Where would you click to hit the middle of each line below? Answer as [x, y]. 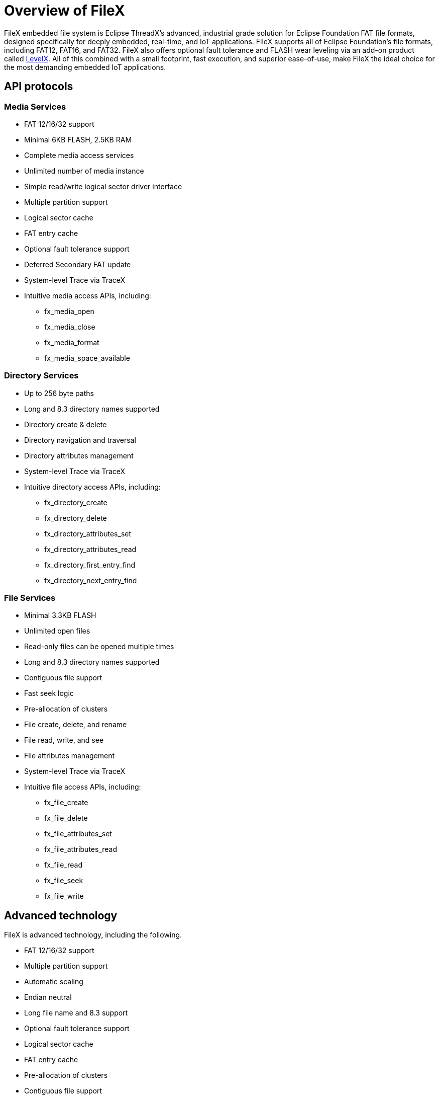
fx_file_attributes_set [78, 834]
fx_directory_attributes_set [88, 533]
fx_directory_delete [76, 518]
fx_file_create [66, 803]
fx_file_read [63, 865]
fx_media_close [70, 327]
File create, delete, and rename [76, 725]
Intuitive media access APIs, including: [88, 295]
